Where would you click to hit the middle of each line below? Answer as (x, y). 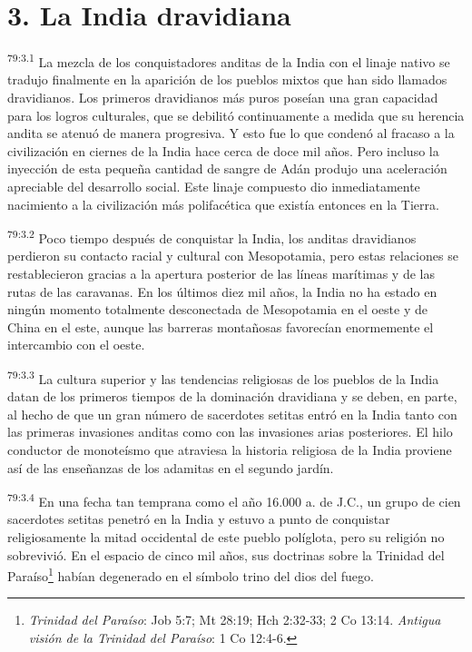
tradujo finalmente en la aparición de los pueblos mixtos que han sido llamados (227, 79)
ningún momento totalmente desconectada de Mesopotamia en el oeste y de (217, 309)
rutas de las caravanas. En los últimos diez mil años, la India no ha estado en (222, 291)
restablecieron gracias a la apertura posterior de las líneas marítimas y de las (221, 273)
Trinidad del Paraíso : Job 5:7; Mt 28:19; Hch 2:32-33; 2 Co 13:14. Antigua (235, 620)
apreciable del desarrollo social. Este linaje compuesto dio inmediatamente (214, 186)
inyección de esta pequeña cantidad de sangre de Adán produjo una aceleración (227, 168)
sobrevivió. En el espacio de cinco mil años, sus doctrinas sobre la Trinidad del (226, 554)
